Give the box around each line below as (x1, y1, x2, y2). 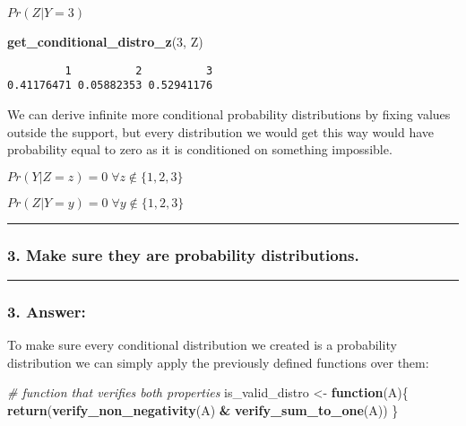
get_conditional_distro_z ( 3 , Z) (7, 32, 203, 50)
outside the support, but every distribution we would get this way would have (7, 122, 435, 141)
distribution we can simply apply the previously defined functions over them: (7, 352, 429, 371)
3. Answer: (7, 300, 86, 322)
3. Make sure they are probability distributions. (7, 243, 359, 265)
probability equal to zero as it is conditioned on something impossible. (7, 140, 393, 159)
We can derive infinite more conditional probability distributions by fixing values (7, 104, 451, 123)
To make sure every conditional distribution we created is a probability (7, 335, 397, 354)
